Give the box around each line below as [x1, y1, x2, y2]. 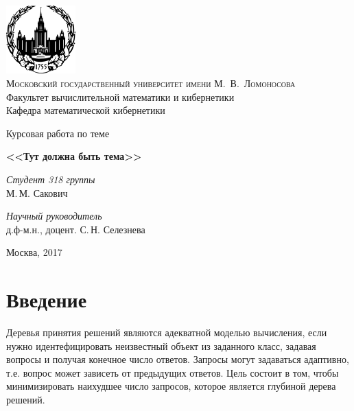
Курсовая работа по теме [6, 126, 110, 140]
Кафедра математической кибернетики [6, 103, 165, 117]
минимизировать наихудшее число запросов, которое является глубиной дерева [6, 379, 336, 393]
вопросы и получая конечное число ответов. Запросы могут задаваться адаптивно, [6, 352, 349, 366]
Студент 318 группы [6, 172, 95, 186]
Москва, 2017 [6, 245, 62, 259]
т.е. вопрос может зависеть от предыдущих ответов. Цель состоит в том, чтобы [6, 365, 339, 379]
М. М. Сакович [6, 185, 68, 200]
